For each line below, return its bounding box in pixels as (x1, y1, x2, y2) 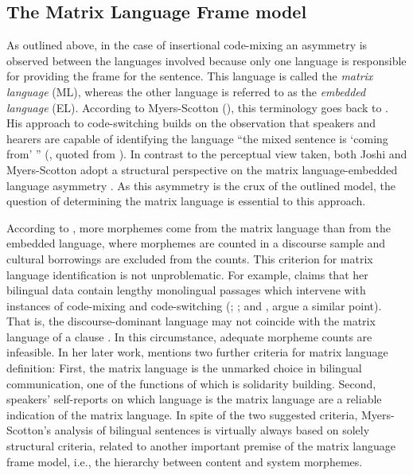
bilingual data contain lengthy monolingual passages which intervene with (6, 282, 366, 298)
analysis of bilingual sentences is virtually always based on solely (54, 422, 370, 438)
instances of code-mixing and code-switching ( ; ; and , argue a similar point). (6, 297, 382, 313)
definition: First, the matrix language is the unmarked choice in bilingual (6, 360, 362, 376)
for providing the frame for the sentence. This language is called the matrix (6, 68, 373, 84)
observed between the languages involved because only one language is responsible (6, 52, 407, 68)
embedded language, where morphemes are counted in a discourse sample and (6, 235, 386, 251)
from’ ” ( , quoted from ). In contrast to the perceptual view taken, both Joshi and (6, 146, 407, 162)
